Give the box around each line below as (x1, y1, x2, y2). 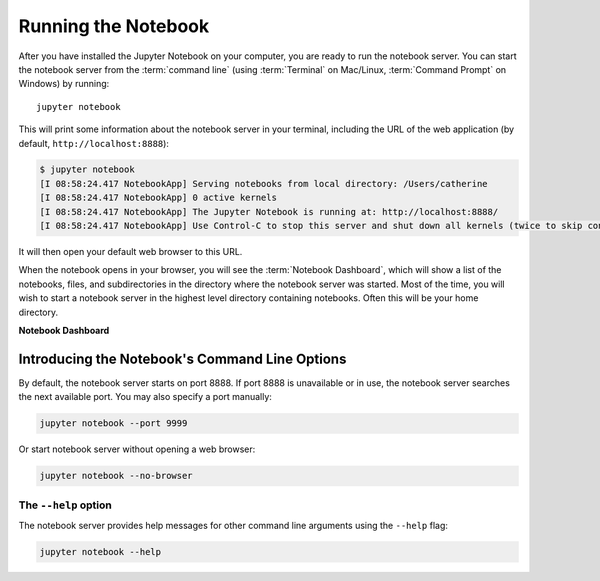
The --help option (18, 498, 112, 512)
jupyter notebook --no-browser (39, 470, 194, 482)
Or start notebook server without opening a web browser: (18, 443, 256, 455)
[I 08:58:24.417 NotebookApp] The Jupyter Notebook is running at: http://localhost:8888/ (39, 206, 499, 217)
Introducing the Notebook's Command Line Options (18, 350, 347, 367)
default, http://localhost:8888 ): (18, 137, 170, 149)
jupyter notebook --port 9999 (39, 418, 188, 429)
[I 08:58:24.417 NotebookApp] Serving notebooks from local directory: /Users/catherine (39, 178, 489, 189)
